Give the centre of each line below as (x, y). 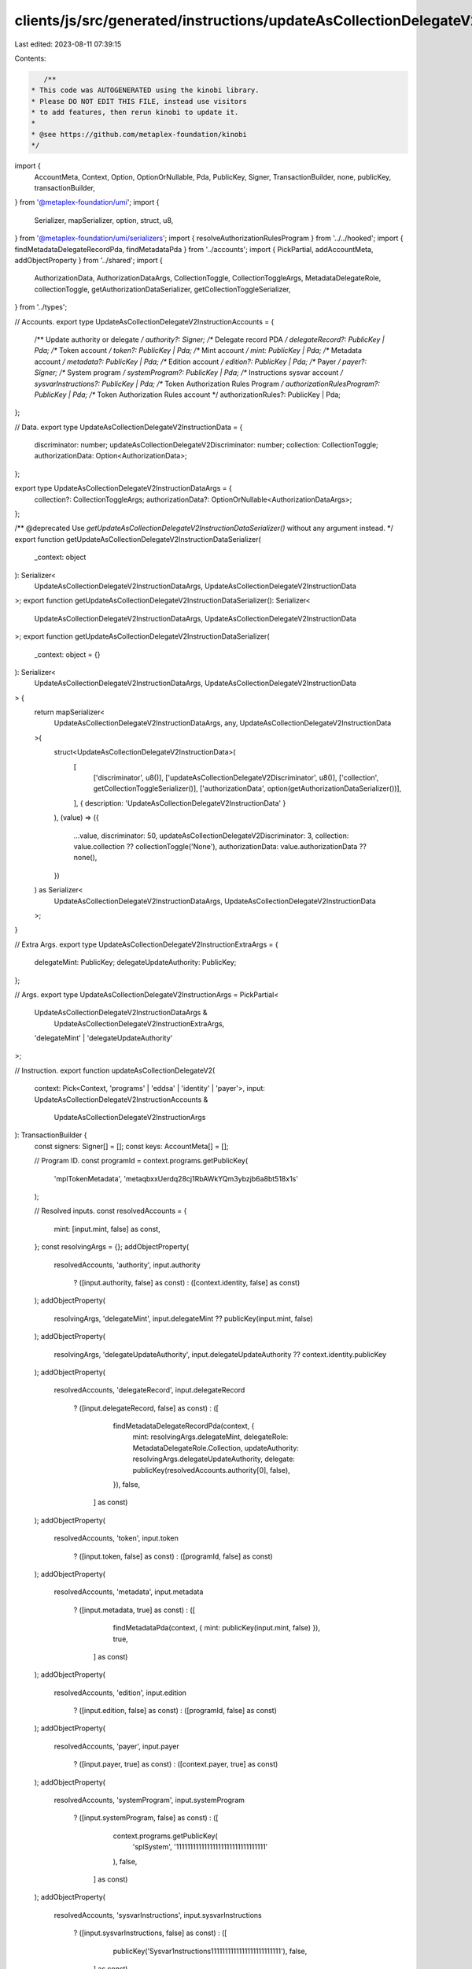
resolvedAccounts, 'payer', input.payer (117, 1746)
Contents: (30, 58)
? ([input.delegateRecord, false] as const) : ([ (146, 1408)
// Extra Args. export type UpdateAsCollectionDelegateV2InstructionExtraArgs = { (146, 944)
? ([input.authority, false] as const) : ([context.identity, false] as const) (187, 1282)
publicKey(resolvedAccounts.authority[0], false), (211, 1470)
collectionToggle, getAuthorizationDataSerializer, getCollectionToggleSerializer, (162, 289)
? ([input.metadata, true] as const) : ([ (135, 1610)
